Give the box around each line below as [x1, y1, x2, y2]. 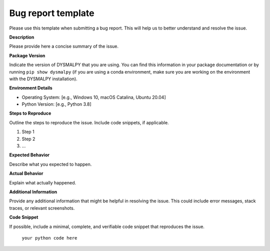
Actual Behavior [9, 170, 43, 176]
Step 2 [21, 136, 35, 142]
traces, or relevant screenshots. [9, 205, 75, 211]
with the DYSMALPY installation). [9, 76, 77, 82]
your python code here [21, 235, 77, 240]
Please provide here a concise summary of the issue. [9, 43, 119, 50]
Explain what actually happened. [9, 179, 76, 185]
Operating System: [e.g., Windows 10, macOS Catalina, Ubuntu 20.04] [21, 94, 166, 100]
